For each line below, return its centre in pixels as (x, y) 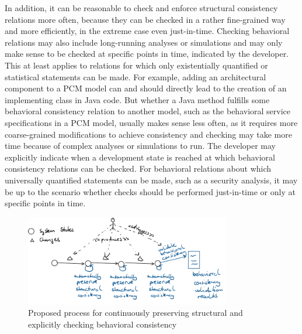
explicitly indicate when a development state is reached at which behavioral (140, 157)
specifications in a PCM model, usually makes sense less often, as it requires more (151, 122)
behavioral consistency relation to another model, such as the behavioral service (148, 111)
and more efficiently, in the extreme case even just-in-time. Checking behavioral (147, 31)
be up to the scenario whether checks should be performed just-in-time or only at (150, 191)
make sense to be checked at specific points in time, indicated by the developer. (147, 54)
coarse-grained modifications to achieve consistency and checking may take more (148, 134)
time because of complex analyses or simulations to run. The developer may (140, 146)
